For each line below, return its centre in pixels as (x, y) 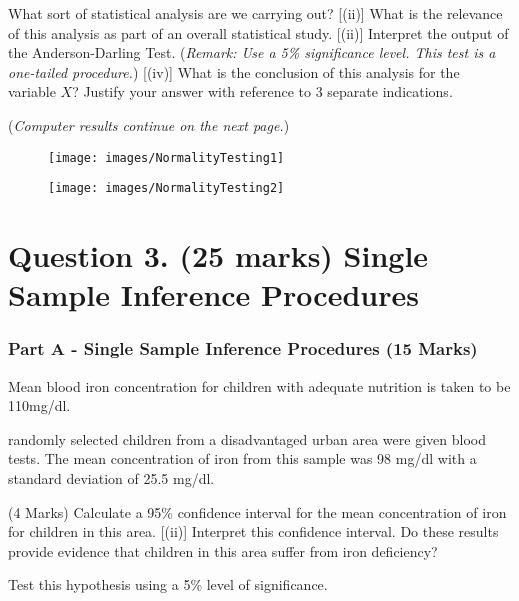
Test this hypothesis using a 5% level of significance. (168, 584)
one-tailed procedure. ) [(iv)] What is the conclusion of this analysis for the (234, 71)
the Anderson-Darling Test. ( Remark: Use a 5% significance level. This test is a (252, 52)
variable (32, 91)
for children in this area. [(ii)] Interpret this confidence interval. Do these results (253, 531)
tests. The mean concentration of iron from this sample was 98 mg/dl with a (242, 458)
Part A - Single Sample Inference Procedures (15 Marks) (243, 348)
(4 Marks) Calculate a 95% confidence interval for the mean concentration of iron (257, 511)
